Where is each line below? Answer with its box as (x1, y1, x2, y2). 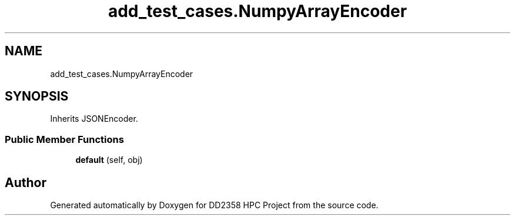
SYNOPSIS (5, 89, 69, 104)
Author (5, 175, 46, 190)
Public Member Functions (5, 133, 124, 145)
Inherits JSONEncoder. (50, 114, 138, 124)
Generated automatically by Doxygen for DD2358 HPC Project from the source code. (50, 200, 379, 211)
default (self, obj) (75, 155, 143, 165)
